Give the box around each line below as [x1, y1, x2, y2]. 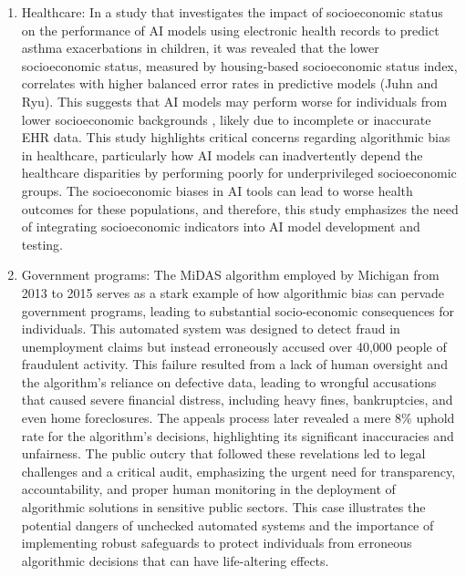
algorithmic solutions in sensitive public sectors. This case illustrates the [21, 498, 426, 517]
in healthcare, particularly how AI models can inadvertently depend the [21, 145, 423, 164]
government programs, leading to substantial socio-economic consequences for [21, 301, 455, 320]
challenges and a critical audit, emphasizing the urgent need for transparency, [21, 461, 456, 480]
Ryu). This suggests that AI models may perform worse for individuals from [21, 91, 448, 110]
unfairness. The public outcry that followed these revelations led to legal [21, 444, 426, 463]
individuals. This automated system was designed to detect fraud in [21, 319, 400, 338]
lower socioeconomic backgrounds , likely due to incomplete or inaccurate [21, 109, 431, 129]
